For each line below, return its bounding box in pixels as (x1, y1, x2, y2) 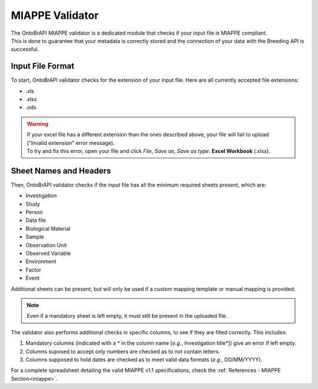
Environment (25, 258, 57, 265)
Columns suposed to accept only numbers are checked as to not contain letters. (25, 348, 220, 355)
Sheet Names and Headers (11, 165, 111, 176)
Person (25, 209, 44, 216)
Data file (25, 217, 47, 224)
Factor (25, 266, 41, 273)
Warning (26, 120, 48, 127)
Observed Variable (25, 250, 71, 257)
